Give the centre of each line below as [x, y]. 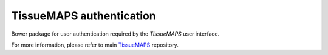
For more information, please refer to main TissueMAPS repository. [95, 45]
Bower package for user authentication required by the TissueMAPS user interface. [115, 34]
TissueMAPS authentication [84, 16]
